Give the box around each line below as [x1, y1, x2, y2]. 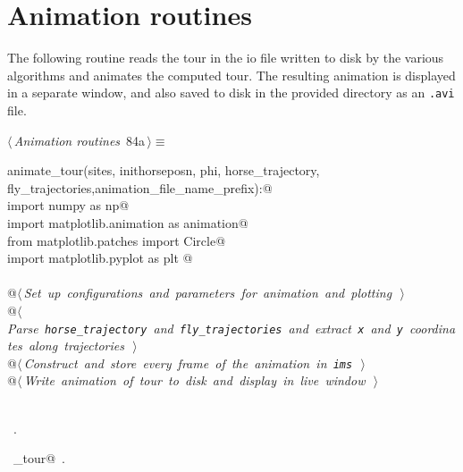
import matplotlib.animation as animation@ [7, 213, 248, 232]
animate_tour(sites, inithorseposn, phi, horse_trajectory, [7, 161, 320, 180]
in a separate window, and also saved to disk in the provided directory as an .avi [7, 83, 455, 102]
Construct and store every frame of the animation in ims [23, 353, 353, 372]
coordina [409, 318, 456, 337]
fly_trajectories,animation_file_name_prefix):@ [7, 178, 273, 197]
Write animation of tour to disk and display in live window [23, 371, 366, 390]
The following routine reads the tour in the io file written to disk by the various [7, 48, 444, 67]
